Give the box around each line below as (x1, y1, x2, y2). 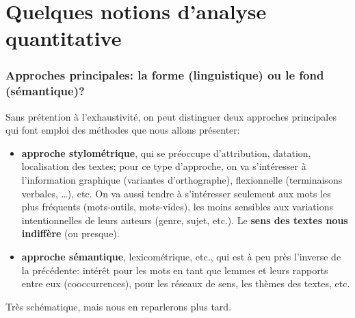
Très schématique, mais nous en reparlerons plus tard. (5, 299, 232, 313)
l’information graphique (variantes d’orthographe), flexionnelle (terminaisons (21, 173, 343, 187)
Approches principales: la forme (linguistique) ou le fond (5, 66, 324, 84)
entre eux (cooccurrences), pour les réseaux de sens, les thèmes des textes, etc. (21, 276, 350, 291)
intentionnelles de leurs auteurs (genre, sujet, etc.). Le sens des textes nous (21, 212, 348, 227)
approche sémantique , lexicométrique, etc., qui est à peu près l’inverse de (21, 249, 341, 264)
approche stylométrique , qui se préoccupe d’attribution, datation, (21, 145, 311, 160)
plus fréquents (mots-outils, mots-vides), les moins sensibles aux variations (21, 199, 333, 214)
